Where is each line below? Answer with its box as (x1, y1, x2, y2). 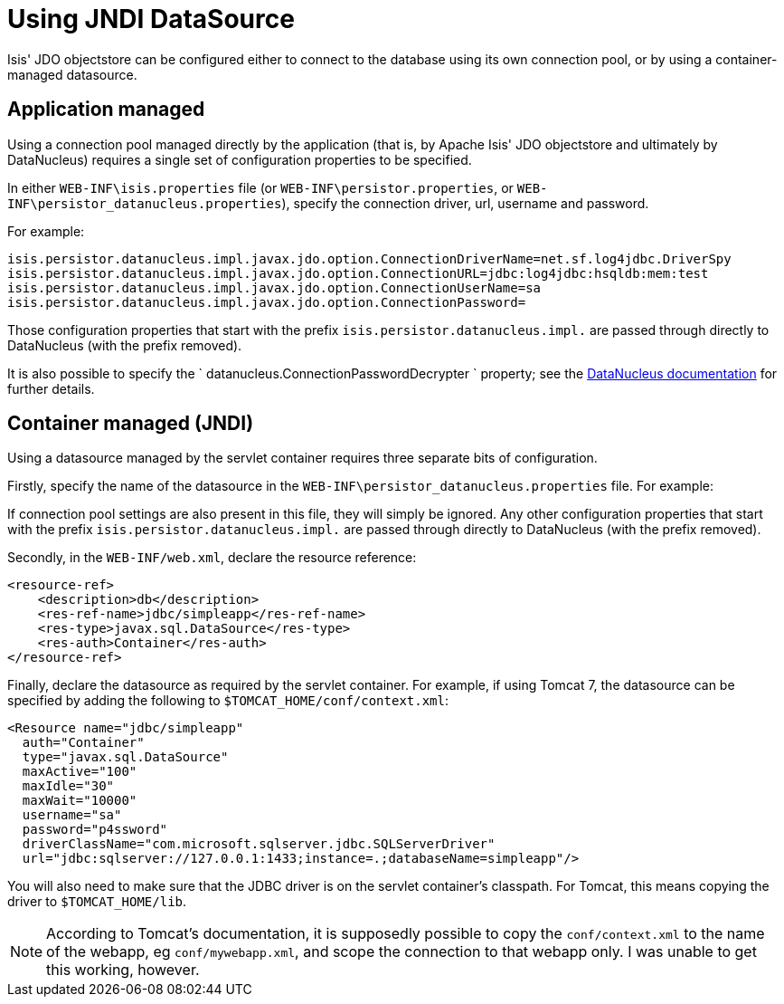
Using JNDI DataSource (7, 4, 295, 34)
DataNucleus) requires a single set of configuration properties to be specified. (7, 151, 472, 167)
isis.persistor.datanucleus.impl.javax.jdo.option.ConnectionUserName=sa (7, 280, 542, 295)
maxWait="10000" (22, 793, 137, 808)
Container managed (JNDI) (7, 412, 254, 435)
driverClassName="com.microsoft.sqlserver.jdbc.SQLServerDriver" (22, 837, 496, 852)
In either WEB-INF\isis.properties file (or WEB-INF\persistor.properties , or (7, 179, 514, 196)
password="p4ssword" (22, 822, 168, 837)
